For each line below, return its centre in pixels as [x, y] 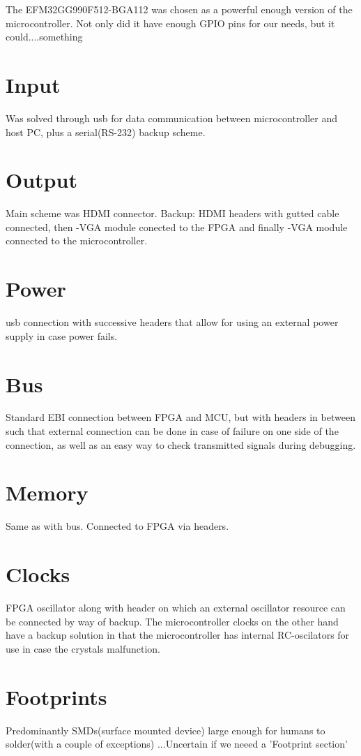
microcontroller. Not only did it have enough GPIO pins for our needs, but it [170, 23]
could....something [44, 37]
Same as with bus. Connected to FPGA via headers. [117, 526]
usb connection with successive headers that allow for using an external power [172, 322]
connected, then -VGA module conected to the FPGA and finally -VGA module [177, 227]
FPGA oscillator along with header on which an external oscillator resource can [176, 608]
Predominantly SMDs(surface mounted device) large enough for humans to [166, 730]
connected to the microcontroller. [77, 240]
